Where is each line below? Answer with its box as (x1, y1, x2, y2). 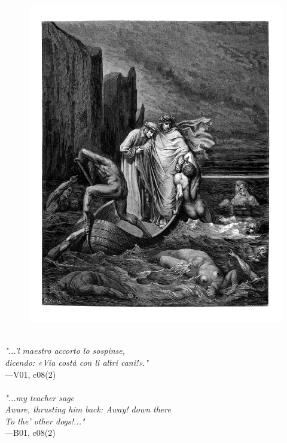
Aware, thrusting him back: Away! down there (5, 403, 171, 415)
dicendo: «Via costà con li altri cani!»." (5, 356, 149, 368)
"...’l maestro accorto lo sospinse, (5, 344, 126, 357)
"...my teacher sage (5, 391, 75, 403)
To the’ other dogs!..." (5, 414, 85, 427)
